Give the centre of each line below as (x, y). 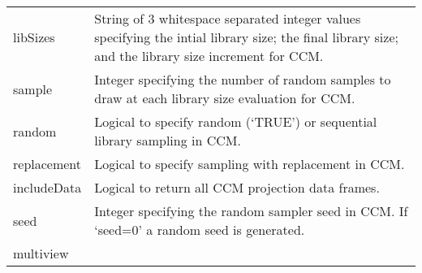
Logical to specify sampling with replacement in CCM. (250, 164)
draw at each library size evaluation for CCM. (225, 98)
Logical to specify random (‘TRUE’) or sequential (236, 121)
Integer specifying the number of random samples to (243, 79)
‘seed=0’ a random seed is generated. (200, 230)
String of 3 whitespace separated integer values (228, 18)
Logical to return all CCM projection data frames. (237, 187)
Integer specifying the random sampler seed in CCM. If (251, 211)
